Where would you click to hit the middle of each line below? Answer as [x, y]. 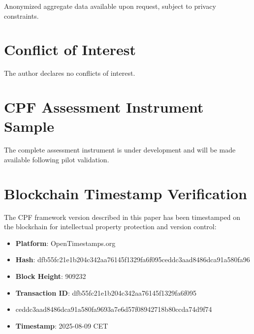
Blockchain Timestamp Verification [126, 193]
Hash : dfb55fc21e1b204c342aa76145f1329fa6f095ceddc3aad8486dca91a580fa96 [133, 259]
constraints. [21, 15]
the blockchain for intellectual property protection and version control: [110, 227]
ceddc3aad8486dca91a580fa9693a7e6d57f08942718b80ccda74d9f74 [114, 309]
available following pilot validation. [57, 159]
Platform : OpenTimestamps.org [65, 243]
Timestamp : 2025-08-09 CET [62, 325]
